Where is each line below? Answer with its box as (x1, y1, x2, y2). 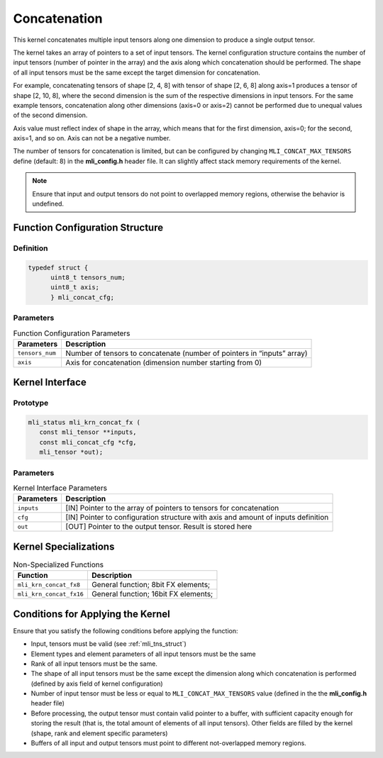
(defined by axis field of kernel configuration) (30, 679, 163, 688)
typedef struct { (28, 263, 89, 272)
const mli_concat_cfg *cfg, (39, 438, 138, 446)
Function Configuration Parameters (13, 328, 131, 338)
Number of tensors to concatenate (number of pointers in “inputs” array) (65, 348, 308, 358)
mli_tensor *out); (39, 448, 104, 457)
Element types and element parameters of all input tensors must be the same (30, 650, 257, 658)
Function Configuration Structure (13, 221, 163, 233)
